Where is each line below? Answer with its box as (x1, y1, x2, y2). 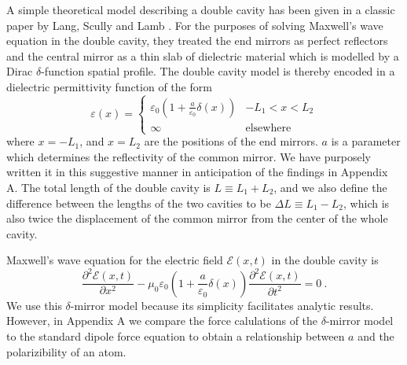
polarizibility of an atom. (6, 343, 126, 359)
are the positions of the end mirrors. (144, 133, 318, 149)
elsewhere (245, 122, 291, 134)
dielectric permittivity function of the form (6, 78, 212, 94)
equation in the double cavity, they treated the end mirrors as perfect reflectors (6, 32, 388, 49)
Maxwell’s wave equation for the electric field (6, 252, 223, 268)
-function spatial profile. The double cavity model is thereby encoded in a (41, 63, 395, 79)
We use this (6, 297, 62, 313)
